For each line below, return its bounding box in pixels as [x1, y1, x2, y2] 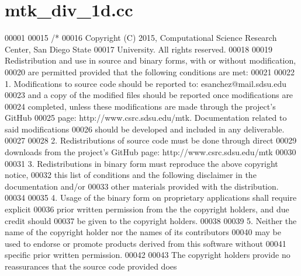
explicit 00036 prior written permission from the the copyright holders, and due [5, 203, 289, 215]
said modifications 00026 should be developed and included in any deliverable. [5, 123, 285, 135]
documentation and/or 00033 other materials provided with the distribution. [5, 180, 279, 192]
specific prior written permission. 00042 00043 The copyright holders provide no [5, 249, 290, 261]
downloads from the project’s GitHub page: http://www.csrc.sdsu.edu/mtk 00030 [5, 146, 296, 158]
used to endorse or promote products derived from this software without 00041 [5, 237, 286, 249]
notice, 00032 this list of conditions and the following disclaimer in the [5, 169, 257, 181]
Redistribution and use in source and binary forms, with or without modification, [5, 54, 296, 67]
